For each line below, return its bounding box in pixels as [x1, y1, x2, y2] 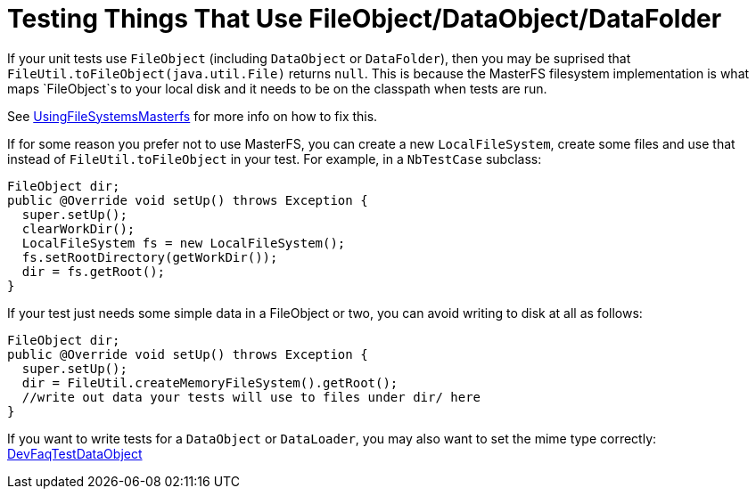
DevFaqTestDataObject [7, 445, 143, 461]
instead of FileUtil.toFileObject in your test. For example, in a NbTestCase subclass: [7, 150, 542, 167]
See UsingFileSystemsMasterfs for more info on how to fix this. [7, 108, 378, 124]
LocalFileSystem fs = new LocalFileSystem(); [21, 235, 346, 250]
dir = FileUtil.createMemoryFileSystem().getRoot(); [21, 375, 399, 390]
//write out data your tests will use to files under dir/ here [21, 389, 481, 404]
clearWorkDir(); [21, 221, 136, 236]
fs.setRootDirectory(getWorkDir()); [21, 249, 278, 264]
